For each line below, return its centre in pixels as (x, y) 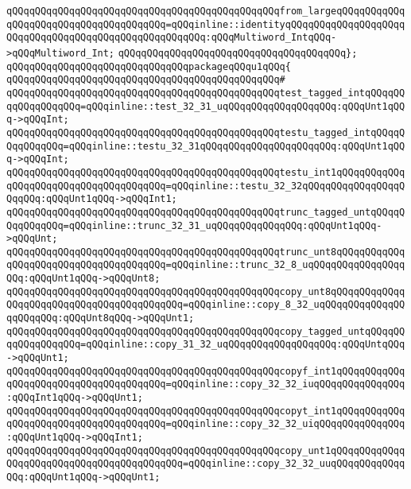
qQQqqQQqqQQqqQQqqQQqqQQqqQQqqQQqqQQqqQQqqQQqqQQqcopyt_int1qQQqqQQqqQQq (206, 411)
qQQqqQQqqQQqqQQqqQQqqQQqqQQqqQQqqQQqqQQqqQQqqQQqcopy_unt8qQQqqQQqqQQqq (206, 291)
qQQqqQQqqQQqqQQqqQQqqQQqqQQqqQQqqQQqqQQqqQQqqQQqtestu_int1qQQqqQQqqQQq (206, 172)
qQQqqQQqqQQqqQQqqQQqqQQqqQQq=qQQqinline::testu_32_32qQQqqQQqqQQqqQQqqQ (206, 186)
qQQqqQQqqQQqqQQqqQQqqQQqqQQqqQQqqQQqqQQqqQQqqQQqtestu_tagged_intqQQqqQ (206, 132)
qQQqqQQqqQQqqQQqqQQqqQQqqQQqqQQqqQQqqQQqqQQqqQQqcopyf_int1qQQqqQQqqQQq (206, 371)
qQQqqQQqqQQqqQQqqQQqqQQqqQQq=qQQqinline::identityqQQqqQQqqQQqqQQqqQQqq (206, 24)
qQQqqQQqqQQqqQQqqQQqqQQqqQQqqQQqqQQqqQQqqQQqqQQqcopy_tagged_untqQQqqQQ (206, 331)
